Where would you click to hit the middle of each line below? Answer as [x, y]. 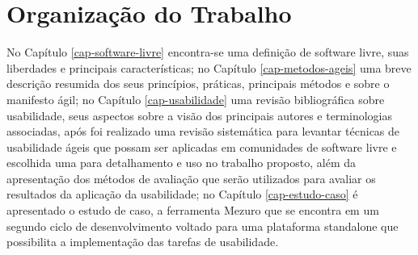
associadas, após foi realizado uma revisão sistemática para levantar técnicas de [203, 131]
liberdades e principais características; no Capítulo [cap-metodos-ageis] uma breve [209, 67]
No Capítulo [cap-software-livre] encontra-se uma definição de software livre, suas [208, 52]
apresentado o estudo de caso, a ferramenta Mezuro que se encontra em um [193, 210]
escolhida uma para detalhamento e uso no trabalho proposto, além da [182, 163]
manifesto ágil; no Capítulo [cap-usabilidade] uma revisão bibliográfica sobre [196, 99]
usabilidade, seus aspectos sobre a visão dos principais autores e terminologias [199, 115]
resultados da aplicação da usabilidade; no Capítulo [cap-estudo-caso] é [182, 194]
